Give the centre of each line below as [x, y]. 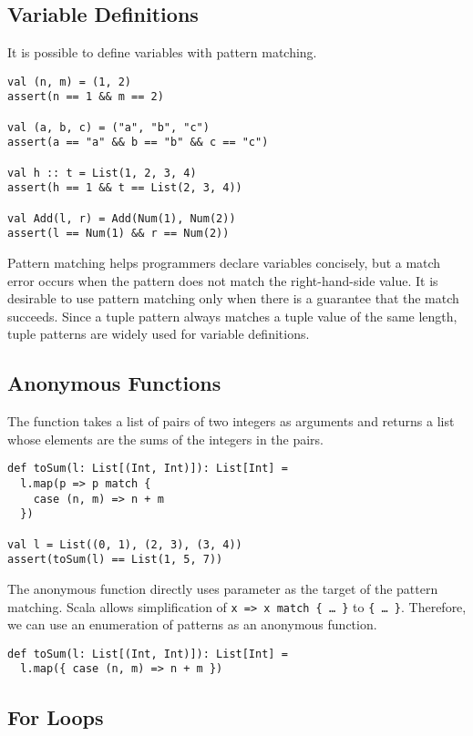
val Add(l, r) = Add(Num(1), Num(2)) [122, 218]
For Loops [56, 716]
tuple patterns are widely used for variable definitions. [159, 334]
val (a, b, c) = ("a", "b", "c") [108, 127]
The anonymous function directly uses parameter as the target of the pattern [223, 588]
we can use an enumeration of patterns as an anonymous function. [192, 624]
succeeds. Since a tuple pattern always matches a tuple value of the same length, [232, 316]
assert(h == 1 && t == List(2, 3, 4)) [125, 188]
